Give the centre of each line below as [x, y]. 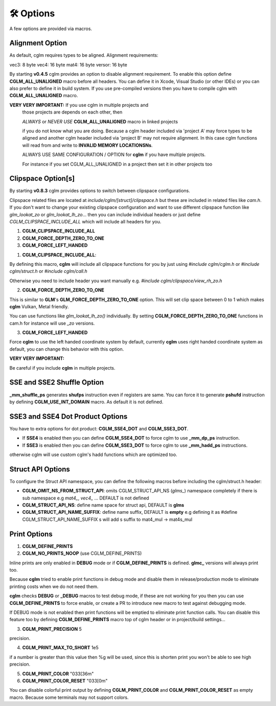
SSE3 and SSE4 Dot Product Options [68, 416]
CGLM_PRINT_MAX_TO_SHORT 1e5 [61, 648]
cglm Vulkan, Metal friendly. [39, 306]
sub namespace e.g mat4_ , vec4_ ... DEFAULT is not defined [86, 498]
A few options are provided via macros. [51, 29]
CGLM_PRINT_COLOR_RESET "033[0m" [65, 681]
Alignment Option [38, 43]
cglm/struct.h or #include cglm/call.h [49, 271]
